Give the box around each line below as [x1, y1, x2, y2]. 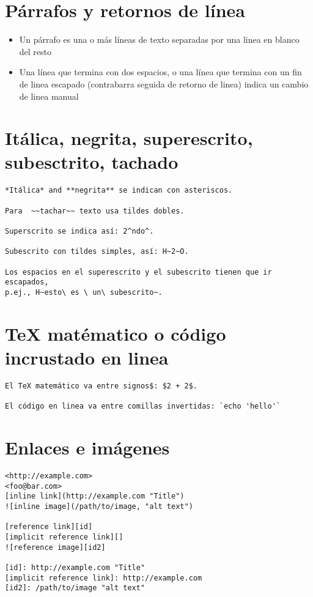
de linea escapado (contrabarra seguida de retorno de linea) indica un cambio [19, 77, 309, 90]
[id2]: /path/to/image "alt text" [5, 584, 145, 593]
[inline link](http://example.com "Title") [5, 492, 185, 501]
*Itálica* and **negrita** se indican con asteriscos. [5, 186, 233, 195]
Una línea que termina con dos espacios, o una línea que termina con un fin [19, 65, 302, 78]
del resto [19, 45, 52, 57]
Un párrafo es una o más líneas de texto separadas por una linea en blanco [19, 33, 300, 46]
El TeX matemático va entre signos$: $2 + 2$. [5, 381, 197, 390]
